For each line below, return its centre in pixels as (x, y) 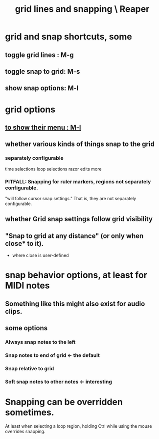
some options (26, 328)
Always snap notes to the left (40, 342)
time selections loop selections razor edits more (53, 169)
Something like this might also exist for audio (75, 304)
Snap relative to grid (30, 368)
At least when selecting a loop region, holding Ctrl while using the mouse (79, 426)
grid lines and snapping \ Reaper (82, 9)
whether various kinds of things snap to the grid (80, 144)
